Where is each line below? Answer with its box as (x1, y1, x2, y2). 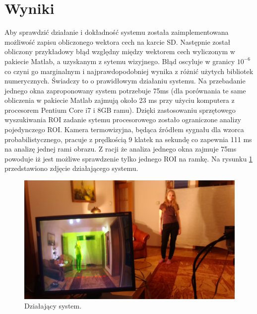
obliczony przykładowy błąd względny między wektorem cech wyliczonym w (4, 46, 235, 57)
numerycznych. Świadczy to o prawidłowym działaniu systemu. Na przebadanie (4, 76, 246, 86)
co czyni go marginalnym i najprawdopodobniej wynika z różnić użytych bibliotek (4, 66, 254, 76)
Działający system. (24, 301, 82, 311)
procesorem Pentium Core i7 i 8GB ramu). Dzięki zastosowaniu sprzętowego (4, 104, 236, 115)
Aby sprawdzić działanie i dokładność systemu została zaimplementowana (4, 27, 229, 37)
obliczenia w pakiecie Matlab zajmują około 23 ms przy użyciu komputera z (4, 95, 235, 105)
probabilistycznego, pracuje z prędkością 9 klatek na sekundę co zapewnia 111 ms (4, 134, 252, 144)
